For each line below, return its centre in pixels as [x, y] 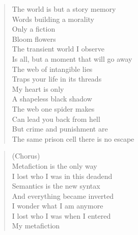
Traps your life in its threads [57, 79]
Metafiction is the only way [54, 165]
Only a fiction [34, 29]
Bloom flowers [34, 38]
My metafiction [36, 226]
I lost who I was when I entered [61, 215]
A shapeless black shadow [52, 99]
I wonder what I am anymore [58, 206]
